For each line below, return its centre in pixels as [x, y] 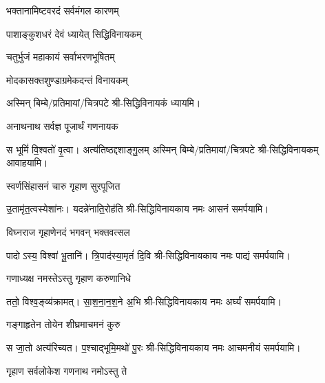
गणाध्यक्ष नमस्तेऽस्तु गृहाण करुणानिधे [69, 278]
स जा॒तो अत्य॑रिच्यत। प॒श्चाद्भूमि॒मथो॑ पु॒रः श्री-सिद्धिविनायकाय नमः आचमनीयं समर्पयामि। [154, 347]
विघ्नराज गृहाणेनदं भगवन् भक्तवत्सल [68, 231]
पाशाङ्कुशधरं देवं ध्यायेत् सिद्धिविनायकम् [74, 33]
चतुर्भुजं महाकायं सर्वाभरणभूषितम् [61, 57]
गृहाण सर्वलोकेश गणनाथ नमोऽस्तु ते [67, 370]
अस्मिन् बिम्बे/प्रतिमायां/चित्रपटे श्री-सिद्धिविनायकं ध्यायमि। [104, 103]
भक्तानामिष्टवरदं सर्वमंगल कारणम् [63, 10]
